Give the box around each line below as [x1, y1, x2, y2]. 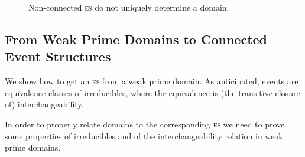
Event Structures [5, 47, 111, 66]
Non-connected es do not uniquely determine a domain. [28, 1, 229, 13]
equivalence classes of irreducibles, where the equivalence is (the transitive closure [5, 86, 300, 99]
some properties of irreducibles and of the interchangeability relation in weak [5, 129, 283, 142]
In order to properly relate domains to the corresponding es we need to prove [5, 117, 285, 130]
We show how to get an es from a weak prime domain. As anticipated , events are [5, 75, 298, 87]
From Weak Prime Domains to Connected [5, 30, 268, 48]
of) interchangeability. [5, 98, 84, 110]
